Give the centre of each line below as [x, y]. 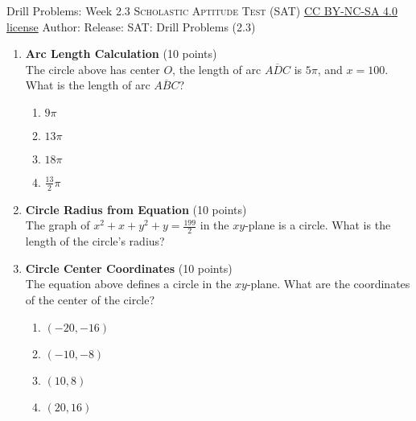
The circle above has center [93, 69]
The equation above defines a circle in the [128, 284]
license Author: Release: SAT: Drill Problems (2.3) [131, 26]
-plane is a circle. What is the [318, 225]
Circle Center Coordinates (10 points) [129, 268]
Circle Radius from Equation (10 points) [136, 209]
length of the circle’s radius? [95, 241]
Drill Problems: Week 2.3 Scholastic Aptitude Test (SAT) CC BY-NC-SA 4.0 [202, 10]
